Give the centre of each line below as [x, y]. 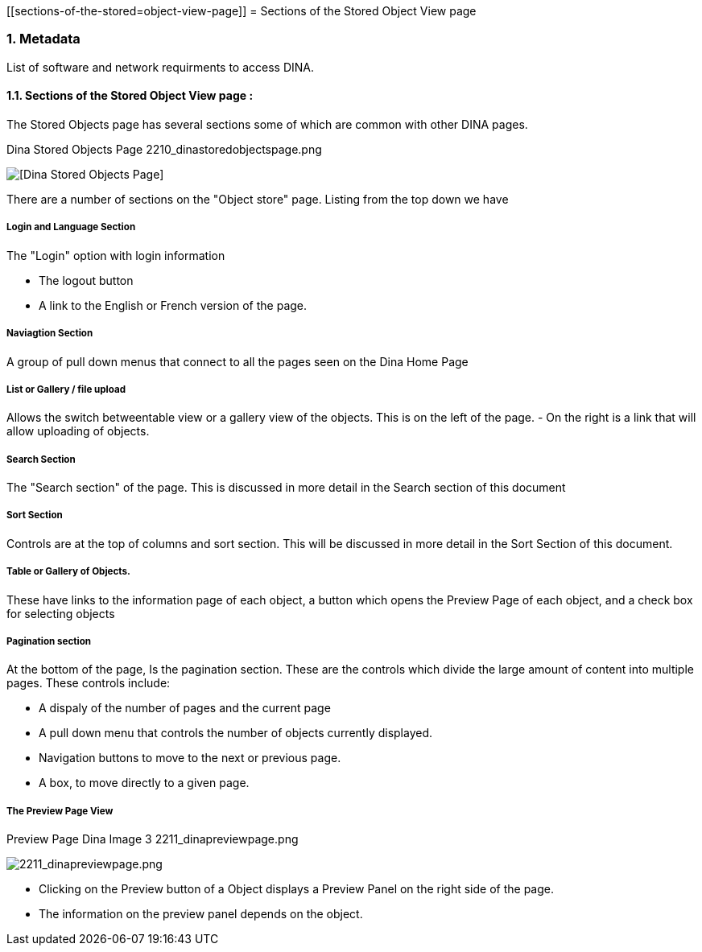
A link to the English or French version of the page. [173, 305]
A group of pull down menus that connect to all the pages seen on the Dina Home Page [237, 361]
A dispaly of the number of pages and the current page [185, 708]
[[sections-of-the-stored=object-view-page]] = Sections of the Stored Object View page [242, 11]
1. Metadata [43, 39]
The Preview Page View [60, 811]
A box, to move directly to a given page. [144, 783]
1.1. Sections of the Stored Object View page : [130, 96]
